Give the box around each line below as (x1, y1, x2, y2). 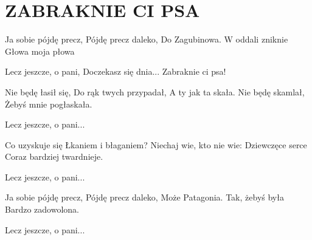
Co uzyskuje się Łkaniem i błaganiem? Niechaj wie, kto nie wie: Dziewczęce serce (5, 138, 307, 151)
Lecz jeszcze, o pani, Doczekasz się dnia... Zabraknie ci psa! (5, 65, 226, 78)
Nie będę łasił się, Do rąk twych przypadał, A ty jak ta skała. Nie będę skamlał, (5, 85, 305, 98)
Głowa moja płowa (5, 44, 75, 57)
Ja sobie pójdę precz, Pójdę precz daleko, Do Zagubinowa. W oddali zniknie (5, 33, 288, 46)
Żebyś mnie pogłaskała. (5, 97, 92, 110)
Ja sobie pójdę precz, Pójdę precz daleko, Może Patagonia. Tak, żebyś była (5, 191, 284, 204)
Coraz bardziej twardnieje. (5, 150, 103, 163)
